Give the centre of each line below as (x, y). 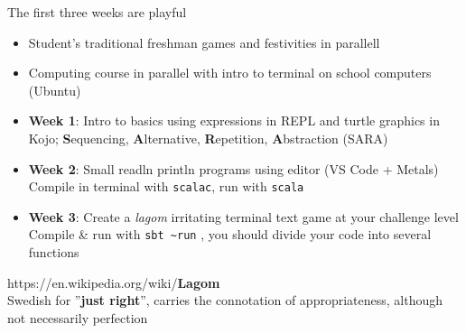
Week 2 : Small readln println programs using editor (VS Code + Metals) (233, 168)
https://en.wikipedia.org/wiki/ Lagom (114, 282)
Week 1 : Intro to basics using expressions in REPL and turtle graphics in (234, 120)
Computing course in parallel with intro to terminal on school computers (230, 73)
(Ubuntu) (55, 90)
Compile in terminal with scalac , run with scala (166, 186)
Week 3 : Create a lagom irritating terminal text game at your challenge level (243, 216)
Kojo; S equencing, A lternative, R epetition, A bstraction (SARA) (208, 138)
